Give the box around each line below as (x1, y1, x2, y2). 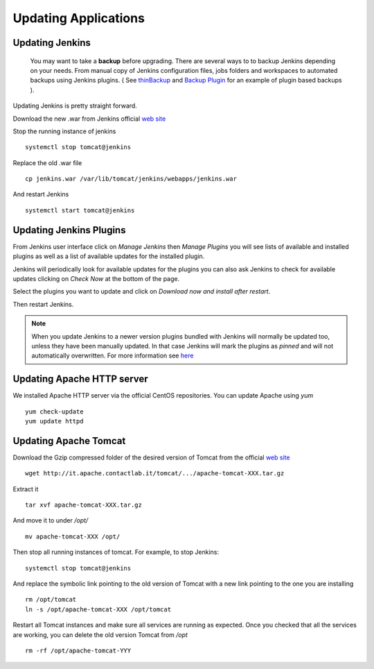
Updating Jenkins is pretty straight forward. (12, 101, 138, 110)
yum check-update (25, 407, 84, 416)
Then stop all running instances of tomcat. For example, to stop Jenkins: (12, 548, 220, 557)
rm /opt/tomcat (25, 595, 77, 604)
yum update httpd (25, 417, 84, 425)
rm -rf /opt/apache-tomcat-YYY (25, 646, 132, 654)
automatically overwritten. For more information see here (31, 351, 194, 360)
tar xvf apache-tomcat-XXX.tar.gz (25, 501, 142, 509)
